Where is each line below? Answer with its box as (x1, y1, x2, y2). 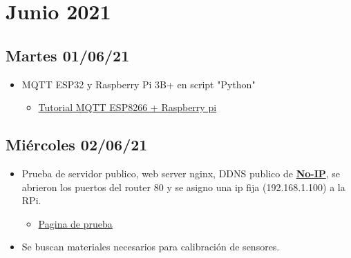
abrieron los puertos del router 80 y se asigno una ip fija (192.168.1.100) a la (21, 179, 345, 194)
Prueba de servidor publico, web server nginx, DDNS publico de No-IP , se (21, 166, 341, 180)
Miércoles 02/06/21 (6, 134, 148, 155)
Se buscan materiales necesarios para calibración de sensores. (21, 239, 280, 254)
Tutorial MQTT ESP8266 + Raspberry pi (38, 100, 217, 115)
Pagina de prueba (38, 216, 113, 230)
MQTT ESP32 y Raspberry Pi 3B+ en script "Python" (21, 77, 256, 91)
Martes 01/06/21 (6, 44, 130, 66)
